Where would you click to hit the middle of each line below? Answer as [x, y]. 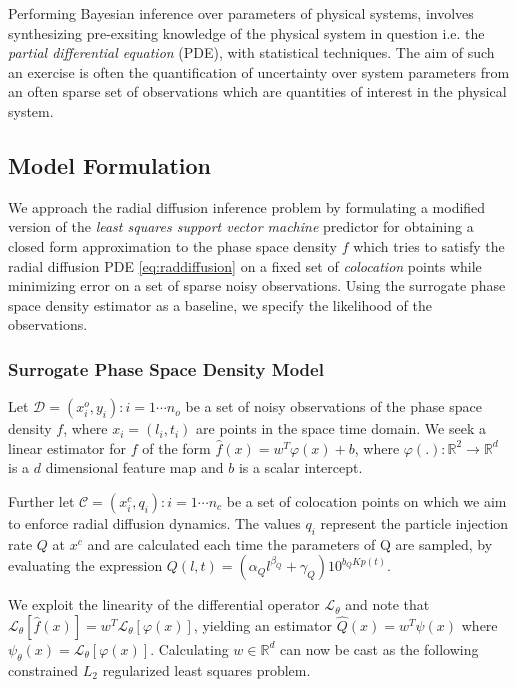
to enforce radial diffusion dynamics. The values [154, 522]
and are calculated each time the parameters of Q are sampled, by [290, 543]
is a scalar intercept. [300, 467]
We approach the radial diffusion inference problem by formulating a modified [247, 206]
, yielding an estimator [263, 624]
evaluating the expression [85, 565]
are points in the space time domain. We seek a [341, 428]
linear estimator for [67, 447]
